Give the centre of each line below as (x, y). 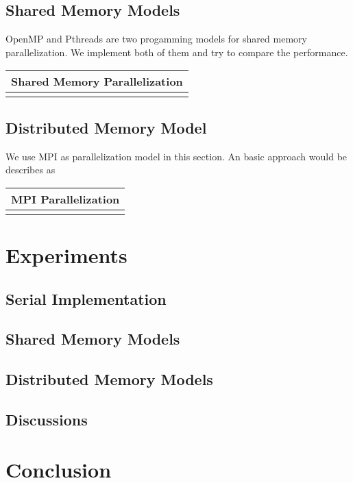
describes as (31, 170)
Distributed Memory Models (109, 379)
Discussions (47, 419)
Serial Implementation (86, 298)
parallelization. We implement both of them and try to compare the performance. (177, 52)
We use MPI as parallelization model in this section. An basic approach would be (176, 156)
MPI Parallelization (65, 199)
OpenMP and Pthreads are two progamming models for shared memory (156, 39)
